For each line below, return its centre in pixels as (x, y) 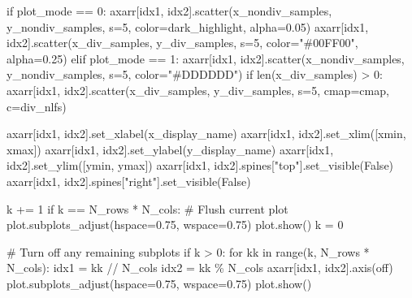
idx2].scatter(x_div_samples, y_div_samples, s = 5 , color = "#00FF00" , (182, 43)
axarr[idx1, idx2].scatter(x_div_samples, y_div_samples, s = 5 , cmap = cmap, (198, 90)
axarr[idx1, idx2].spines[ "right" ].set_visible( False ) (129, 181)
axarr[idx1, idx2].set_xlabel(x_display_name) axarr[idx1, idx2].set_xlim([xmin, (206, 134)
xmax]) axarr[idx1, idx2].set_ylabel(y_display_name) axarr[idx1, (170, 149)
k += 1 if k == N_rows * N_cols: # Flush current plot (147, 208)
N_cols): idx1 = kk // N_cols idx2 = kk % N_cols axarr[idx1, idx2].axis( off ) (200, 268)
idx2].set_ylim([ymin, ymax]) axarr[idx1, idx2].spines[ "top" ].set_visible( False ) (200, 165)
